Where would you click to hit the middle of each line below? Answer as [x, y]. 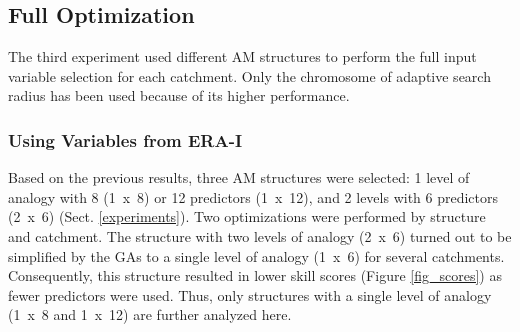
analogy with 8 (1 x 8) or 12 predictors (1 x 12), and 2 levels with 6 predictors [253, 196]
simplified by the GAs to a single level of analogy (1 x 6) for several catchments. [256, 255]
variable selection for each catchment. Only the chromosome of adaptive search [249, 75]
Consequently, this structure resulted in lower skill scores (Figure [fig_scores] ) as [255, 275]
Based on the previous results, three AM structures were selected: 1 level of [239, 177]
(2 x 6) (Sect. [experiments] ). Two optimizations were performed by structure [247, 216]
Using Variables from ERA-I [125, 139]
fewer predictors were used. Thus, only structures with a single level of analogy [250, 294]
